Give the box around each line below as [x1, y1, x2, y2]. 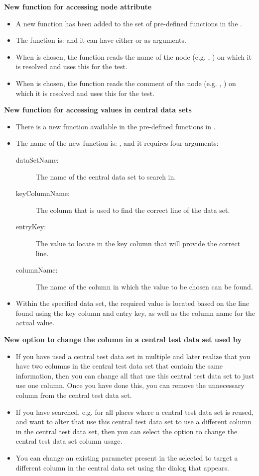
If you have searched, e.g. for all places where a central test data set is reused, [15, 406, 254, 417]
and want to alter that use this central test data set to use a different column [15, 416, 252, 427]
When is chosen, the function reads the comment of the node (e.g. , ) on [15, 78, 236, 88]
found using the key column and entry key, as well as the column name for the [15, 307, 255, 318]
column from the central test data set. [15, 390, 132, 400]
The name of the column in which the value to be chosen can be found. [35, 281, 253, 291]
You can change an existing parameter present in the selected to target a [15, 453, 238, 463]
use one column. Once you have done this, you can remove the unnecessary [15, 380, 245, 390]
